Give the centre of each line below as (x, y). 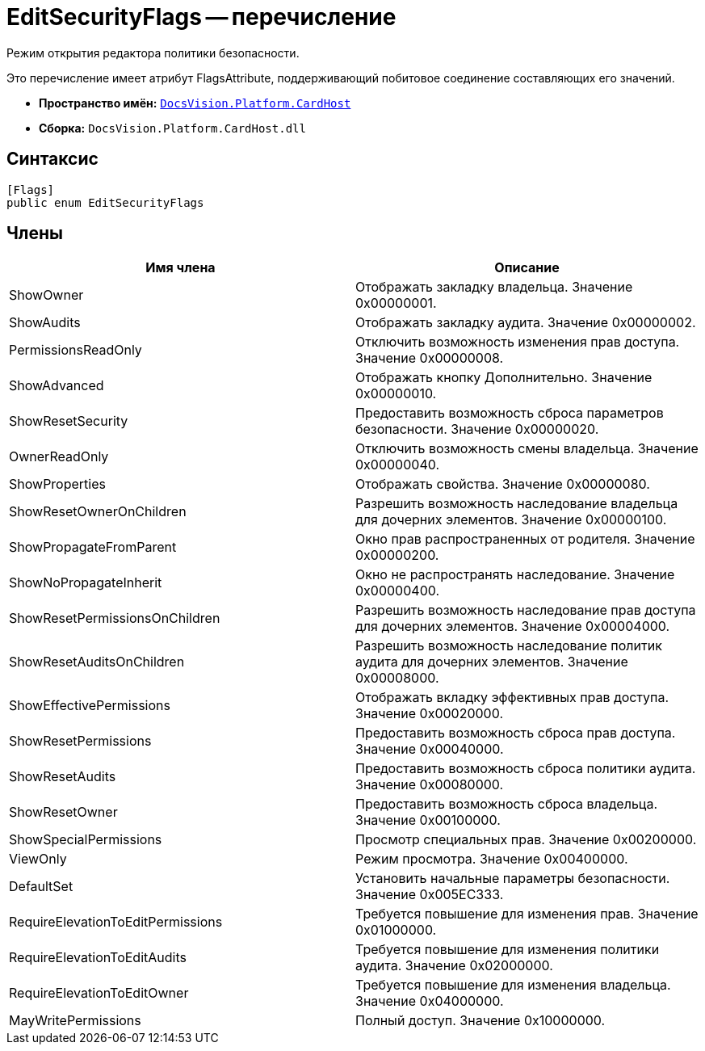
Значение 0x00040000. (430, 749)
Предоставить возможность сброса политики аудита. (526, 769)
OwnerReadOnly (59, 457)
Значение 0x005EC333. (430, 895)
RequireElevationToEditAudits (98, 958)
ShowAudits (45, 323)
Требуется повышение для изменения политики (508, 950)
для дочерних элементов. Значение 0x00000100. (511, 520)
